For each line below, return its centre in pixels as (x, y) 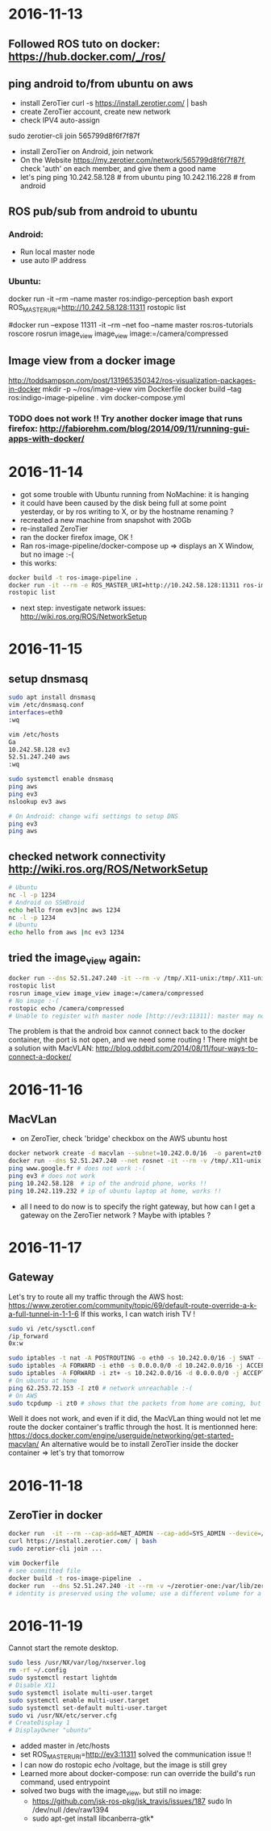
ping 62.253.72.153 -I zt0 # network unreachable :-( (101, 1388)
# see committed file (45, 1570)
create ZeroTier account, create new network (95, 112)
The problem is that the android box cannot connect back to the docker (127, 1031)
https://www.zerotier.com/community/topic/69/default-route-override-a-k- (133, 1305)
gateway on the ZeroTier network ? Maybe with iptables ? (115, 1214)
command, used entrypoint (65, 1782)
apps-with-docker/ (46, 438)
